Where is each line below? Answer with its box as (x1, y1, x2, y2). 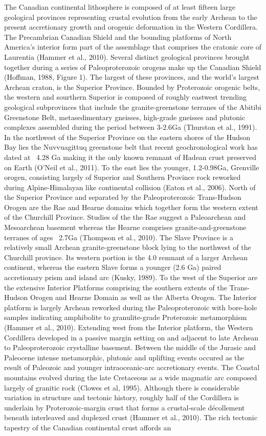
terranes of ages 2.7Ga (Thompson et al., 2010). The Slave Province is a (4, 232, 233, 242)
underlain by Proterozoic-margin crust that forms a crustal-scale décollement (4, 402, 245, 412)
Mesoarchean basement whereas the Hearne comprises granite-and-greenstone (4, 222, 247, 233)
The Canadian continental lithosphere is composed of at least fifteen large (4, 2, 235, 12)
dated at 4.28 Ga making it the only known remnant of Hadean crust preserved (4, 151, 257, 162)
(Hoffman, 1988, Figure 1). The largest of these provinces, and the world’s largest (4, 72, 259, 82)
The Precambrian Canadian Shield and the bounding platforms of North (4, 31, 232, 42)
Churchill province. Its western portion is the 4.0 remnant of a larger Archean (4, 251, 248, 262)
